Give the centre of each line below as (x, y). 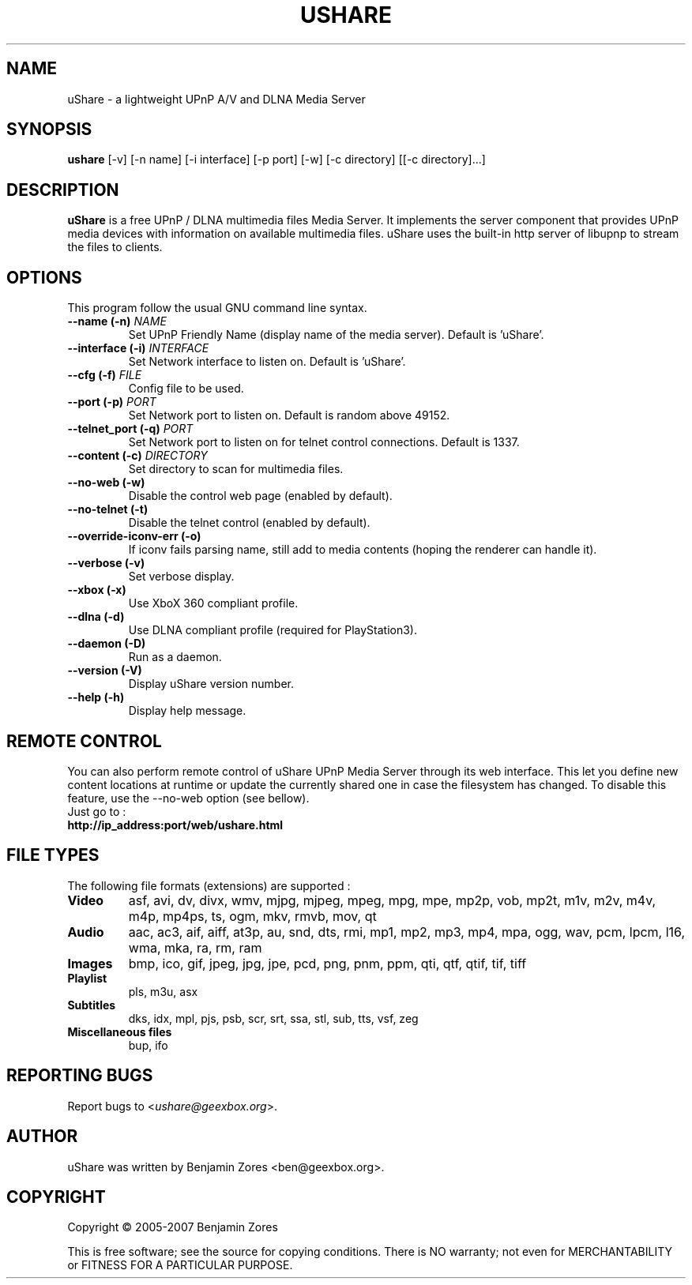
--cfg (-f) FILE (105, 375)
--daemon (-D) (107, 644)
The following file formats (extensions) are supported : (209, 885)
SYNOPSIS (49, 130)
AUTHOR (42, 1137)
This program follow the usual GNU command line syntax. (217, 308)
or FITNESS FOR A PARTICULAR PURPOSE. (180, 1265)
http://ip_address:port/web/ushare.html (175, 825)
